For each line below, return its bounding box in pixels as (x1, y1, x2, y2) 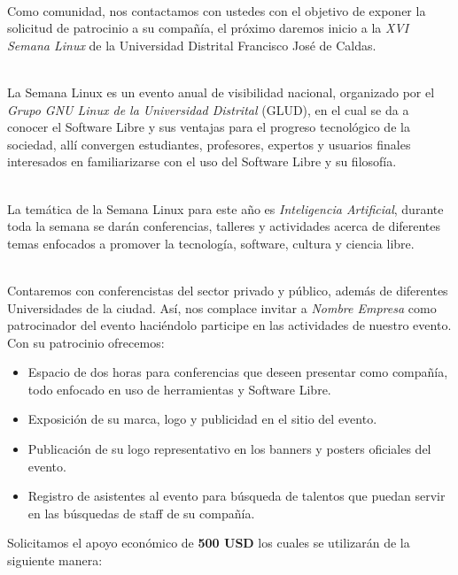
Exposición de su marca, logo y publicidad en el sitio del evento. (27, 410, 377, 428)
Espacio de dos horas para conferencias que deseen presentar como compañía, (27, 363, 448, 381)
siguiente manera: (7, 551, 103, 570)
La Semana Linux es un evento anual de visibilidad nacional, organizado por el (7, 82, 435, 101)
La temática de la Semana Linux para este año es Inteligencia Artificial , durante (7, 199, 444, 218)
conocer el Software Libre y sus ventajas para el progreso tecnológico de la (7, 118, 410, 136)
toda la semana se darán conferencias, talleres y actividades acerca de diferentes (7, 217, 441, 235)
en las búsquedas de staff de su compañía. (27, 503, 255, 522)
